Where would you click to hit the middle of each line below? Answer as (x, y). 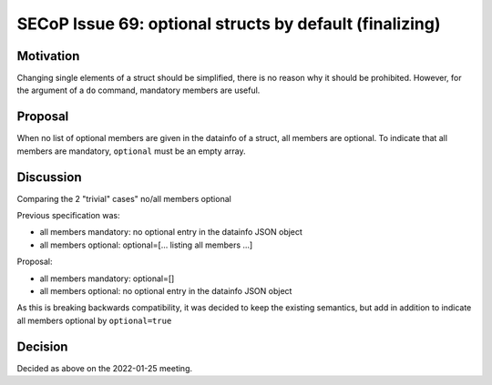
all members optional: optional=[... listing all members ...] (146, 245)
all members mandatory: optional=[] (107, 279)
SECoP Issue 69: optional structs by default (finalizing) (229, 24)
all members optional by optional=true (94, 320)
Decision (42, 346)
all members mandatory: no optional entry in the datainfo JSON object (171, 232)
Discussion (49, 177)
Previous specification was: (68, 216)
